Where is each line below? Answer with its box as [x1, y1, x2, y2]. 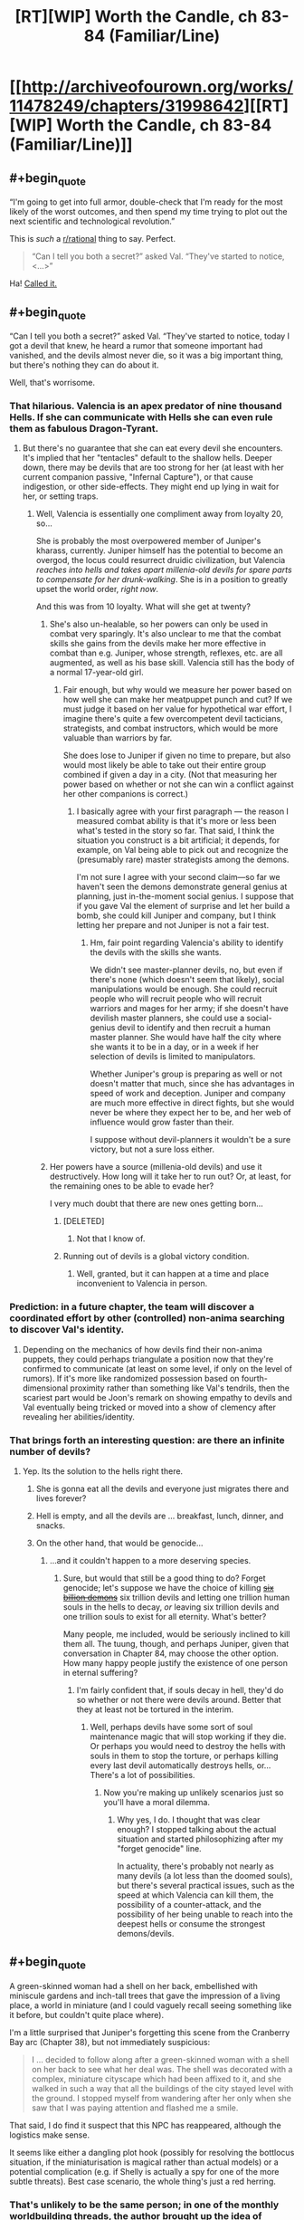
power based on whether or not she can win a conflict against [62, 779, 294, 789]
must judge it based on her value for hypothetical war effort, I [62, 703, 292, 714]
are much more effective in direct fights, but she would [90, 1097, 295, 1108]
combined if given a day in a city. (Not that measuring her [62, 770, 278, 780]
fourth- [241, 1373, 269, 1383]
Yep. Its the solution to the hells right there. [22, 1466, 184, 1477]
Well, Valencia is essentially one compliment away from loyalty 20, [35, 509, 284, 520]
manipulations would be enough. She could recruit [90, 984, 278, 995]
